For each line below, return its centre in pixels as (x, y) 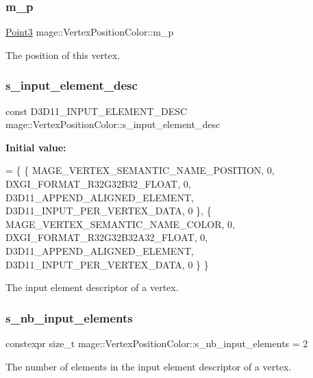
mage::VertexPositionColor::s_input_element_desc (113, 124)
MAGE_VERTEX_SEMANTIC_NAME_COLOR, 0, (120, 224)
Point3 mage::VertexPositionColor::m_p (90, 32)
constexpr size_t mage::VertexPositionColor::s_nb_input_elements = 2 (157, 343)
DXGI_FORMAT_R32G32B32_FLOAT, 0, (98, 184)
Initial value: (36, 147)
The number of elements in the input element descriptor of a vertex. (149, 366)
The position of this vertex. (63, 54)
